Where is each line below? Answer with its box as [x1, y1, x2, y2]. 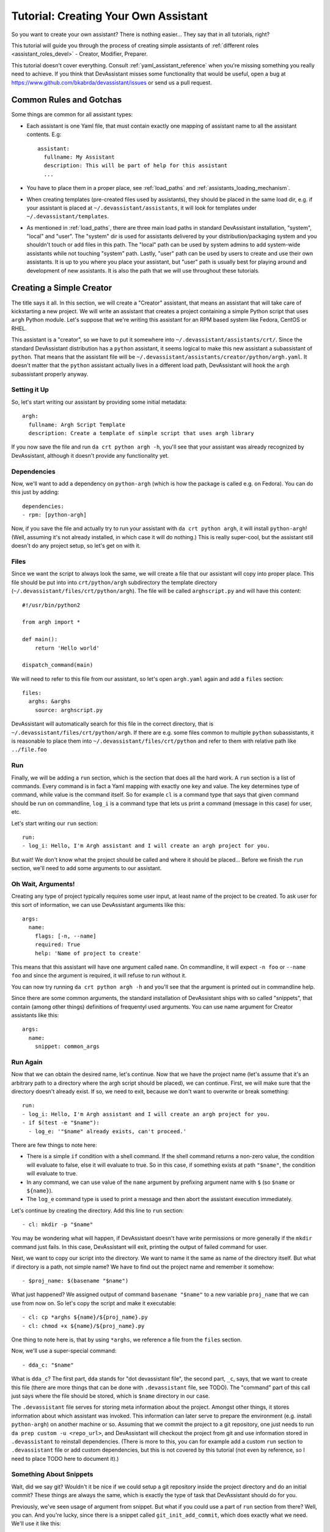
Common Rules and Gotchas [11, 95, 122, 105]
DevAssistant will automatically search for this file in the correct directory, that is [11, 720, 214, 727]
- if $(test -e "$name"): [22, 1119, 100, 1126]
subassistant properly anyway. [11, 370, 89, 377]
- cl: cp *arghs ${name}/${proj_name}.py [22, 1314, 148, 1321]
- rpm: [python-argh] [22, 512, 87, 518]
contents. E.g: [26, 131, 62, 138]
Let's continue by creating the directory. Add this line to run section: [11, 1207, 184, 1214]
